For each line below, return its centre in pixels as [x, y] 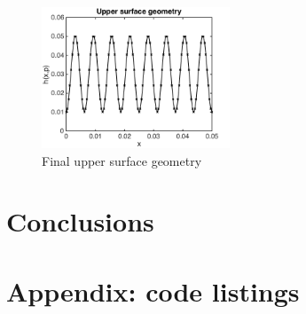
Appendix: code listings [153, 290]
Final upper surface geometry [122, 160]
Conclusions [80, 221]
